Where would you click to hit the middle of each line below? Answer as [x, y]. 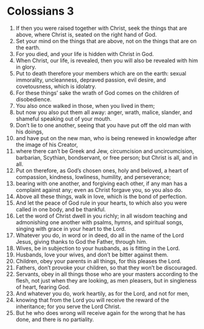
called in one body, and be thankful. [61, 209]
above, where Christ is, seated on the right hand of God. [86, 34]
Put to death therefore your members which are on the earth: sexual [101, 73]
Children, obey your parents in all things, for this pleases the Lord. [98, 261]
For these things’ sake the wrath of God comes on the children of [97, 93]
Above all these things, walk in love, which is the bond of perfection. [101, 196]
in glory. [26, 67]
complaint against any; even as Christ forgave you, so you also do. [99, 189]
